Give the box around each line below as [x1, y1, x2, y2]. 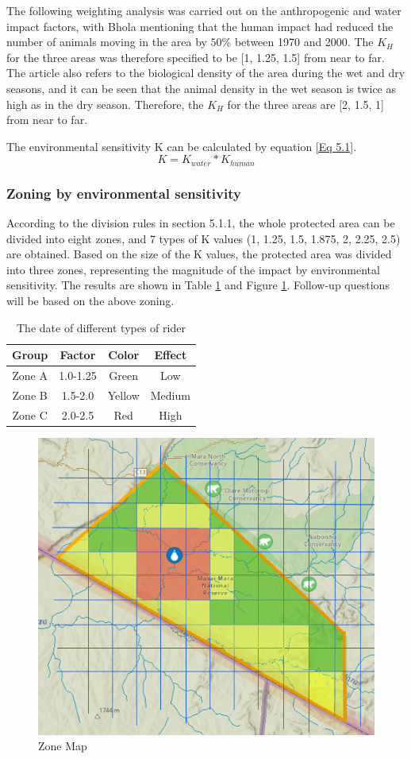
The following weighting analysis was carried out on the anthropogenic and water [6, 2, 401, 18]
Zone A [12, 367, 48, 384]
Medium [150, 386, 190, 403]
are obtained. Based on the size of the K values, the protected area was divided [6, 246, 392, 262]
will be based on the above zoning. [6, 292, 175, 308]
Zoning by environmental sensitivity [6, 183, 241, 203]
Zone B [12, 386, 48, 403]
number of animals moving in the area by [6, 33, 207, 50]
